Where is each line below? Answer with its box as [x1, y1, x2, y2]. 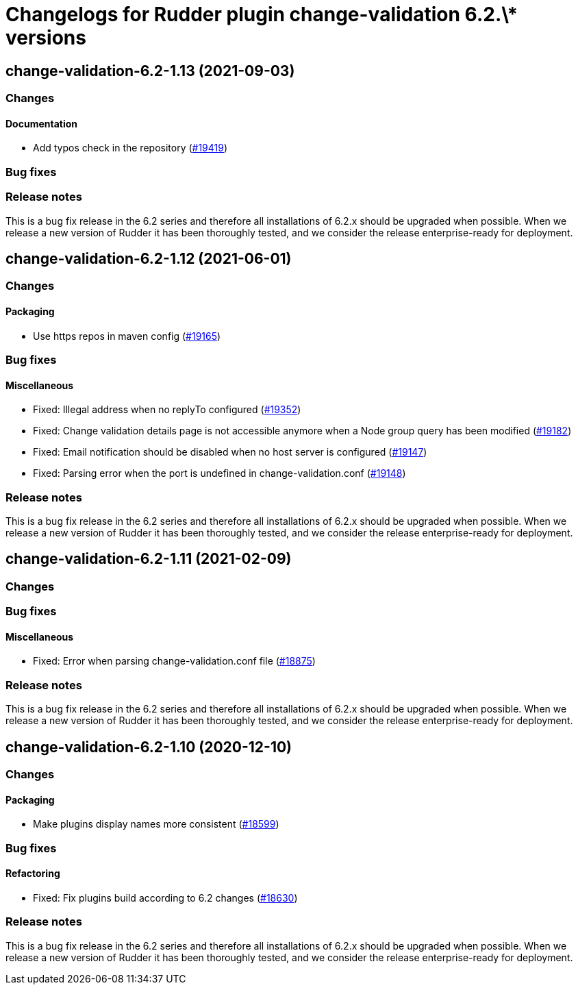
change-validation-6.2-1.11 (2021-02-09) [5, 550, 292, 568]
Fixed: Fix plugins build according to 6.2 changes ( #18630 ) [33, 891, 298, 904]
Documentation [5, 117, 78, 129]
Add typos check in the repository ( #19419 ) [33, 142, 228, 154]
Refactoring [5, 867, 60, 880]
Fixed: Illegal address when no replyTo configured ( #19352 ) [33, 404, 301, 416]
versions [5, 26, 86, 49]
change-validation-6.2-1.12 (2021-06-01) [5, 249, 292, 267]
